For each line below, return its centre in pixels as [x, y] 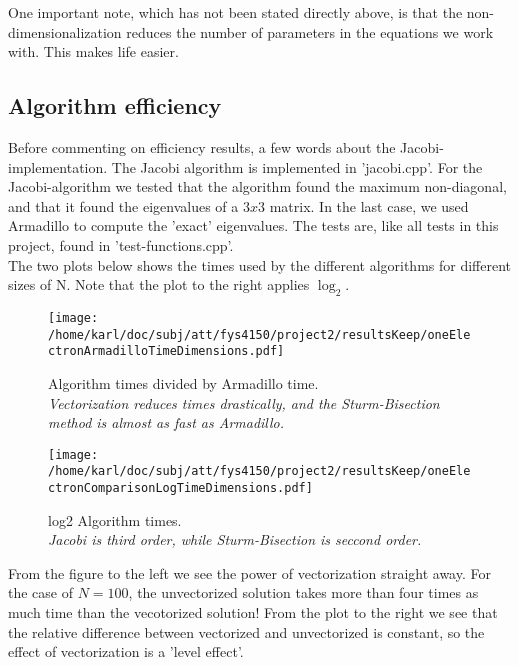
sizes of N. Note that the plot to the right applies [159, 284]
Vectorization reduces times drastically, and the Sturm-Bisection [244, 402]
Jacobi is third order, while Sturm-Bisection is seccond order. [235, 539]
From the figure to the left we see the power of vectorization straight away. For [249, 572]
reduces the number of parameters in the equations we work [310, 31]
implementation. [58, 166]
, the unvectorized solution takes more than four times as [303, 592]
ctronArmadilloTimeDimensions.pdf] [166, 351]
